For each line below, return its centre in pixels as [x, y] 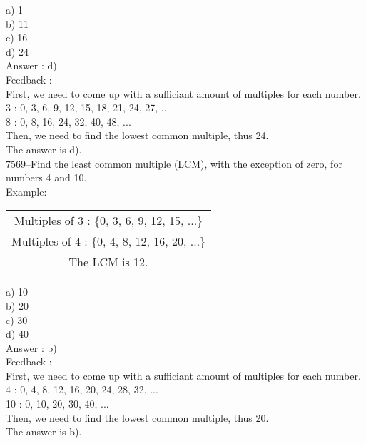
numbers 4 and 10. [46, 177]
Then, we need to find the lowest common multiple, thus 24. [137, 135]
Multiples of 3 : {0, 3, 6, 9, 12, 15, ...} [109, 221]
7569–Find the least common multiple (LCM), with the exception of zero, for [174, 163]
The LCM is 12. [108, 262]
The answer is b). [44, 432]
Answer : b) [31, 347]
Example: [26, 191]
